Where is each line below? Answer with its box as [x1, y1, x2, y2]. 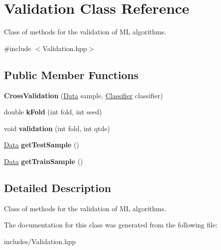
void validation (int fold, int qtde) [4, 123, 110, 133]
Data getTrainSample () [4, 156, 83, 166]
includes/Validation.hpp [4, 236, 76, 246]
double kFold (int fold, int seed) [4, 107, 102, 117]
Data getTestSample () [4, 139, 79, 150]
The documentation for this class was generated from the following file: [4, 220, 218, 230]
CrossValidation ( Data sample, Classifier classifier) [4, 90, 163, 100]
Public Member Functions [4, 67, 138, 82]
